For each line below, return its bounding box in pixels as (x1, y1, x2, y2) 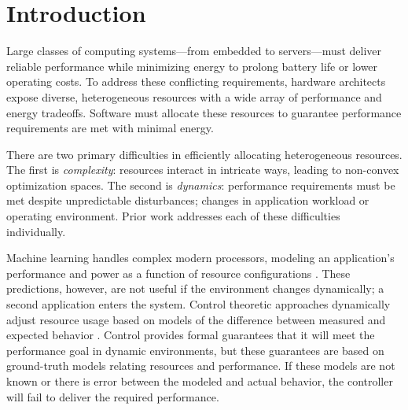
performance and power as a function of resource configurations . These (6, 264, 351, 281)
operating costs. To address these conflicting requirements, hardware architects (6, 73, 386, 90)
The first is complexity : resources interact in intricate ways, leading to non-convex (6, 161, 399, 178)
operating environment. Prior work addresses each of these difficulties (6, 208, 340, 224)
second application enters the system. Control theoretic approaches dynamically (6, 296, 391, 312)
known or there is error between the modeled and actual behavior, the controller (6, 373, 393, 389)
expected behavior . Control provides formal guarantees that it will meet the (6, 327, 375, 343)
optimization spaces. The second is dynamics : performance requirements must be (6, 176, 395, 193)
